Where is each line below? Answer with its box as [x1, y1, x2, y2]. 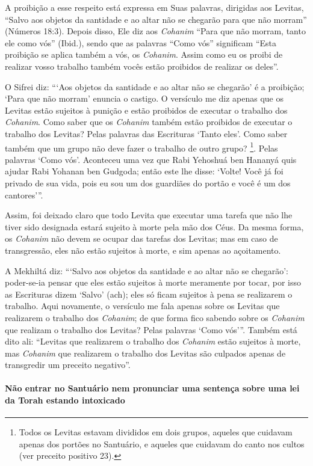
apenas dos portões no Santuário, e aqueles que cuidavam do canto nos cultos [19, 437, 305, 450]
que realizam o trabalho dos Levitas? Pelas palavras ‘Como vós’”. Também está [5, 323, 297, 336]
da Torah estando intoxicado [5, 394, 125, 406]
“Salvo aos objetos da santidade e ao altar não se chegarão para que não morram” [5, 13, 307, 25]
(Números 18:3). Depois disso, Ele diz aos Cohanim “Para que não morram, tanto [5, 25, 306, 37]
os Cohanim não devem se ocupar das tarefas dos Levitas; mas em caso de [5, 232, 278, 245]
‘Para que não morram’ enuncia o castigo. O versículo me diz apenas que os [5, 92, 284, 105]
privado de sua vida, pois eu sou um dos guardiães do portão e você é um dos [5, 176, 291, 189]
